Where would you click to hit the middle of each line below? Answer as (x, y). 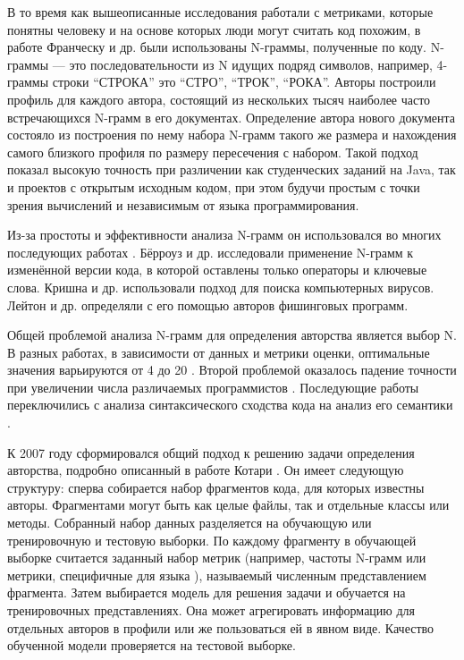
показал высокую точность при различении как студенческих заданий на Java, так (232, 169)
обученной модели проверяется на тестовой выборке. (152, 645)
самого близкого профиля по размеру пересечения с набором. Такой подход (213, 152)
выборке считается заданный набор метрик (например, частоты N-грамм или (217, 558)
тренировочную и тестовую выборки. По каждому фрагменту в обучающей (212, 540)
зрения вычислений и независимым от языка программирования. (183, 204)
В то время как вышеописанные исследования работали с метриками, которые (220, 12)
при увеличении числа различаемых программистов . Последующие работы (213, 387)
